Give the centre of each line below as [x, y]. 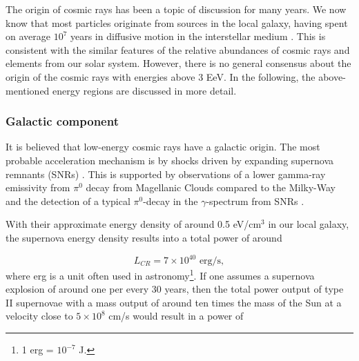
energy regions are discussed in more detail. [145, 90]
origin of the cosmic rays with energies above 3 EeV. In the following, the [161, 76]
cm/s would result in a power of [176, 316]
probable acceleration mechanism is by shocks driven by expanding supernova [169, 160]
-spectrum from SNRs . [255, 201]
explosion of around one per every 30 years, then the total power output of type [175, 289]
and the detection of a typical [68, 201]
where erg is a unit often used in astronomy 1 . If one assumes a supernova [160, 274]
